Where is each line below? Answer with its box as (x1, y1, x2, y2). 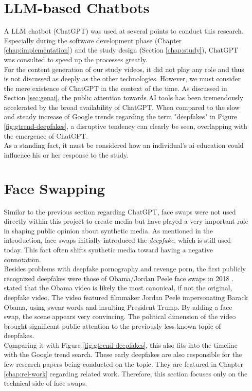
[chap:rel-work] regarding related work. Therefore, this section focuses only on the (4, 368, 248, 378)
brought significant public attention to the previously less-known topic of (4, 320, 221, 331)
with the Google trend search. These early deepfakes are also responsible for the (4, 349, 242, 359)
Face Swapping (4, 178, 105, 198)
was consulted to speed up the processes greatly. (4, 54, 147, 64)
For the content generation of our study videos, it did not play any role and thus (4, 64, 244, 74)
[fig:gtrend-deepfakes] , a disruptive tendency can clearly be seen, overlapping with (4, 121, 248, 131)
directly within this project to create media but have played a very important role (4, 216, 248, 226)
